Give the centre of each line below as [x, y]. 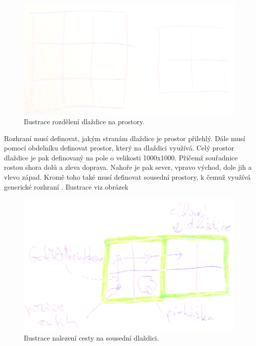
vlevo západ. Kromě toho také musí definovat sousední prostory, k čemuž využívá [128, 176]
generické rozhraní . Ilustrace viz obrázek [66, 186]
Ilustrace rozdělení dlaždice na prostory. [84, 121]
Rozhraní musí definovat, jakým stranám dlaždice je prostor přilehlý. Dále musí [125, 138]
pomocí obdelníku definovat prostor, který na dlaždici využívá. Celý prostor [119, 148]
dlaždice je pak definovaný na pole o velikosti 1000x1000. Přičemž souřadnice [121, 157]
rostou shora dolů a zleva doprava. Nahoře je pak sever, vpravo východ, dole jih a [128, 167]
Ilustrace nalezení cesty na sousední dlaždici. [92, 337]
